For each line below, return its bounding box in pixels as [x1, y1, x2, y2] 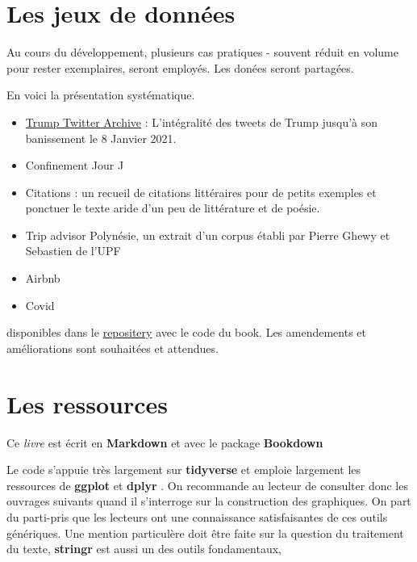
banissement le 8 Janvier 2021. [25, 129, 177, 146]
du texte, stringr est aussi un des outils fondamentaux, [6, 540, 281, 557]
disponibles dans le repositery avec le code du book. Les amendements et [6, 324, 366, 341]
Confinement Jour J [25, 157, 124, 174]
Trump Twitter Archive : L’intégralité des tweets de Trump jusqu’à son [25, 113, 378, 130]
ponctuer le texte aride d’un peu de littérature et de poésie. [25, 199, 320, 216]
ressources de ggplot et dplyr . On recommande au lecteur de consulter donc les [6, 476, 408, 493]
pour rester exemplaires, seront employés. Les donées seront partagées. [6, 59, 354, 76]
